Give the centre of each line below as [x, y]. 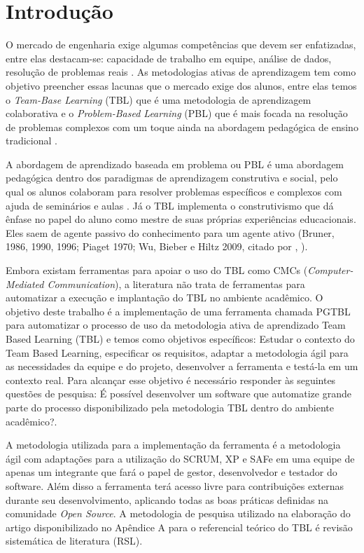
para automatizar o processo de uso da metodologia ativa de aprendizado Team [176, 325]
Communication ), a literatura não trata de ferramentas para [176, 284]
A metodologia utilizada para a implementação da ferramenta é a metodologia [173, 445]
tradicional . [31, 141]
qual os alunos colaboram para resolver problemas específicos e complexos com [174, 192]
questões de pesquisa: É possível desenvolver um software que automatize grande [178, 394]
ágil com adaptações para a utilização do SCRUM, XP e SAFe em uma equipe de [180, 458]
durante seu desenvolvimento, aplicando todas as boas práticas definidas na [167, 499]
